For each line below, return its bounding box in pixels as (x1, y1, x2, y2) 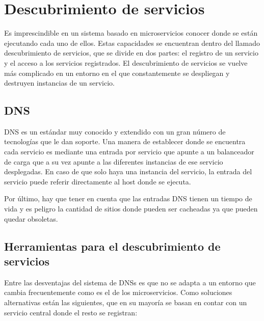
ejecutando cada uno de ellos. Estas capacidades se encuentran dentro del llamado (4, 37, 260, 48)
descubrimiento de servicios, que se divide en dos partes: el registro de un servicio (4, 47, 258, 58)
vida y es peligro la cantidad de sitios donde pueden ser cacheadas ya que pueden (4, 203, 258, 214)
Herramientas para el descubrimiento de (4, 238, 221, 254)
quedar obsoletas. (4, 213, 58, 224)
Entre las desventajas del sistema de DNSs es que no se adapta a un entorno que (4, 277, 256, 287)
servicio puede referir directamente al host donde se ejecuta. (4, 176, 191, 186)
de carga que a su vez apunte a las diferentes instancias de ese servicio (4, 156, 223, 167)
